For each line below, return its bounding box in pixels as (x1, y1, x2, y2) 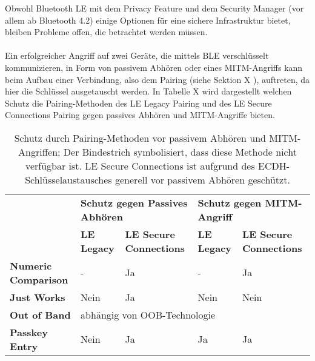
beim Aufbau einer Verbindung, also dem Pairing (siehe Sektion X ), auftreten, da (5, 73, 310, 85)
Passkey (10, 325, 48, 339)
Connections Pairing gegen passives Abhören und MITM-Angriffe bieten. (5, 108, 275, 121)
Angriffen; (18, 144, 61, 159)
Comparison (10, 272, 68, 286)
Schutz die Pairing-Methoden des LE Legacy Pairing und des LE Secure (5, 96, 272, 109)
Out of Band (10, 307, 71, 322)
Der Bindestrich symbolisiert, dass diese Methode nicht (63, 144, 297, 159)
